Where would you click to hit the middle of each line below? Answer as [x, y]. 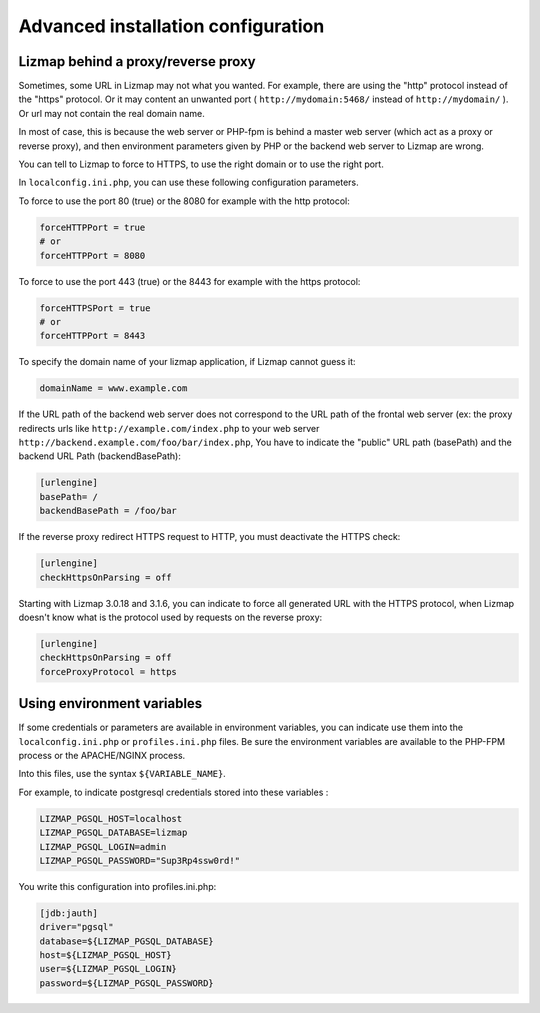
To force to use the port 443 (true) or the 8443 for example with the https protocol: [189, 281]
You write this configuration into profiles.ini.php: [117, 886]
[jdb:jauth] [69, 913]
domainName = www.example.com [113, 388]
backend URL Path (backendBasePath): [100, 456]
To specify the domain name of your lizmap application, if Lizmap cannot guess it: [187, 362]
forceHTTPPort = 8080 [92, 255]
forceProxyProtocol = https [108, 671]
